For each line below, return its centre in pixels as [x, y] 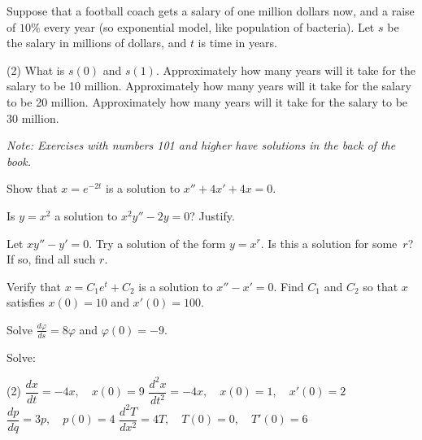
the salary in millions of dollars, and [97, 43]
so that [381, 286]
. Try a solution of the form [157, 243]
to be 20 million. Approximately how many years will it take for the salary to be [207, 101]
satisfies [26, 302]
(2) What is [36, 70]
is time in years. [238, 43]
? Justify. [212, 215]
